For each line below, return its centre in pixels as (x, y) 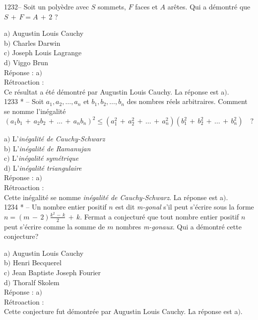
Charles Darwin (36, 43)
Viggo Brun (30, 62)
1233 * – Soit (24, 101)
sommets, (112, 6)
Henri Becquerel (37, 263)
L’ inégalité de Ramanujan (52, 148)
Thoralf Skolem (36, 282)
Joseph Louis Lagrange (47, 53)
